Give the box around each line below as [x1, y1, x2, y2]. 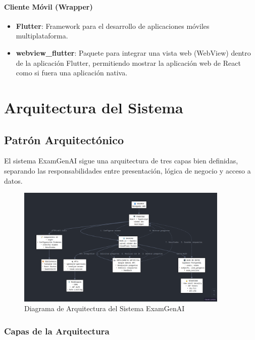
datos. [4, 175, 23, 186]
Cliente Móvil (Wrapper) [4, 1, 93, 12]
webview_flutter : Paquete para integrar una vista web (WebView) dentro [16, 47, 251, 58]
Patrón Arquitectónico [4, 132, 124, 147]
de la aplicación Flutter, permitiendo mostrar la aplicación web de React [16, 57, 241, 68]
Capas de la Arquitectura [4, 324, 110, 337]
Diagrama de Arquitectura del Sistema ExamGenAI [24, 303, 185, 314]
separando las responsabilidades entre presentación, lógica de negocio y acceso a [4, 165, 251, 176]
